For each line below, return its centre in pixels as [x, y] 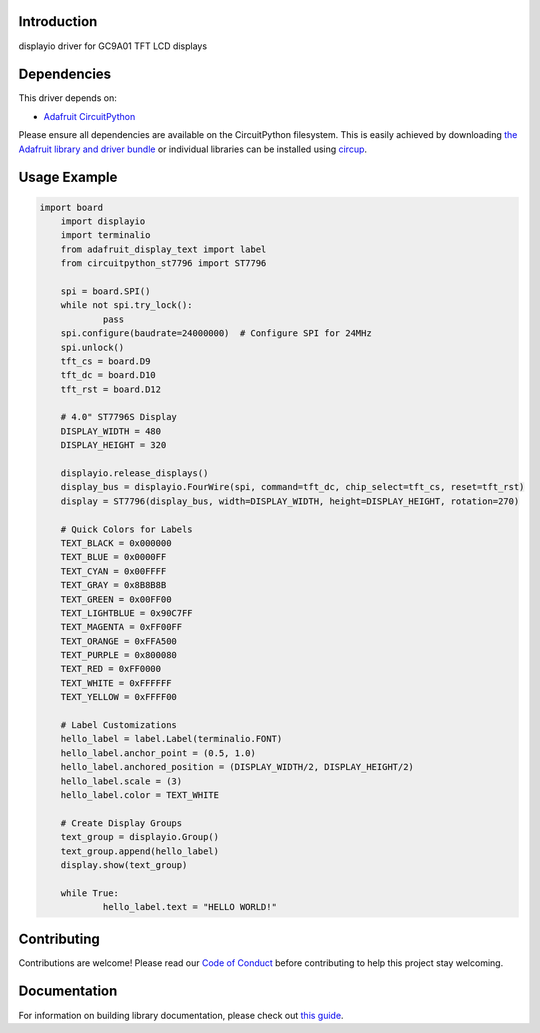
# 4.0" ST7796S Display [118, 417]
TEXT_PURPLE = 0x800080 [118, 655]
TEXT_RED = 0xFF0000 [111, 669]
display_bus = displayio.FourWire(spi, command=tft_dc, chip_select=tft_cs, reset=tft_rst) [292, 487]
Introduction [58, 21]
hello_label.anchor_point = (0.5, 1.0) [158, 753]
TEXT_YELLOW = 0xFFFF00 [118, 697]
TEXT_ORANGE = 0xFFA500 [118, 641]
